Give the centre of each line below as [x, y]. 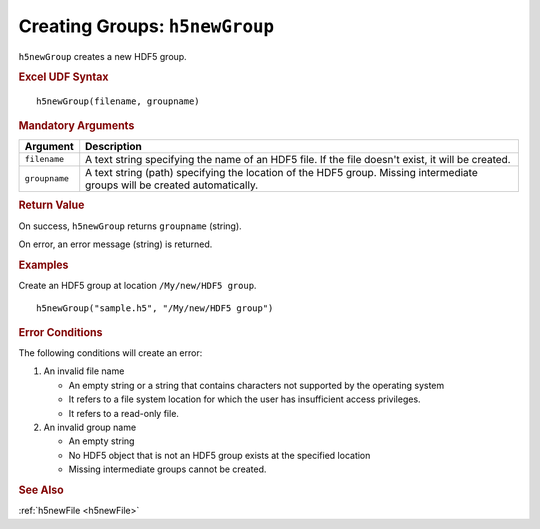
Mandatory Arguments [76, 125]
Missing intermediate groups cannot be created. [167, 469]
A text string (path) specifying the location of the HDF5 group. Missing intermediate [282, 172]
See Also [41, 490]
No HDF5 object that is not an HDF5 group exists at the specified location [219, 455]
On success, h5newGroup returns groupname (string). [130, 226]
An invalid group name [90, 427]
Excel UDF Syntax [63, 77]
